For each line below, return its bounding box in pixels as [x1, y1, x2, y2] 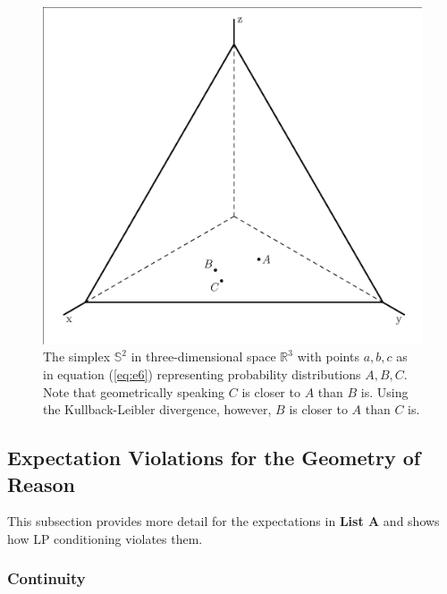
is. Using [360, 382, 409, 401]
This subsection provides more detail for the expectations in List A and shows [7, 512, 440, 530]
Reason [7, 470, 75, 497]
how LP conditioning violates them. [7, 529, 203, 547]
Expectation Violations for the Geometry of [7, 444, 421, 471]
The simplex [43, 347, 111, 366]
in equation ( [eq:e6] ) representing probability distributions [43, 364, 361, 383]
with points [297, 347, 359, 366]
